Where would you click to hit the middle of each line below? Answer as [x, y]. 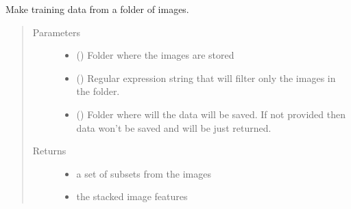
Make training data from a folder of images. [97, 9]
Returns [49, 151]
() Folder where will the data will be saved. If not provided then [211, 114]
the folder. [98, 91]
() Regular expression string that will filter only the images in [206, 78]
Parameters [56, 32]
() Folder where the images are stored [155, 55]
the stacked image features [132, 196]
